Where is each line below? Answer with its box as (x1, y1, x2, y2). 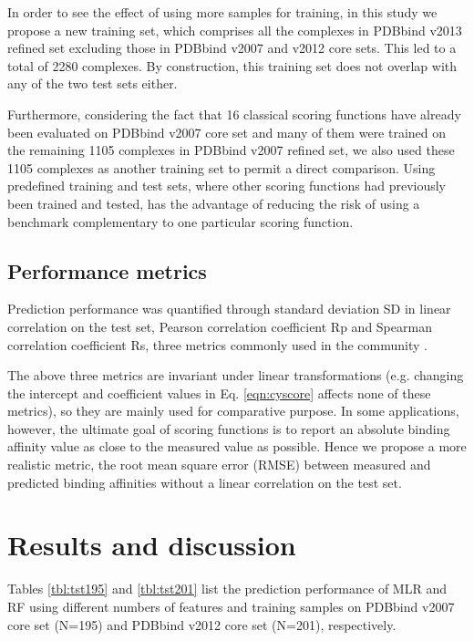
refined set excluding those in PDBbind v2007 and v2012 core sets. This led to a (7, 38, 457, 57)
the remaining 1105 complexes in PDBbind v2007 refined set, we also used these (7, 140, 455, 160)
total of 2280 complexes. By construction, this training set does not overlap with (7, 56, 458, 75)
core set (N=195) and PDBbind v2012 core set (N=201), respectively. (7, 615, 397, 634)
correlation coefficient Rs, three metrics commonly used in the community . (7, 335, 428, 354)
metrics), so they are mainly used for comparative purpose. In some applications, (7, 401, 459, 420)
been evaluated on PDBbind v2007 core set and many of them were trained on (7, 122, 447, 141)
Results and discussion (7, 526, 296, 563)
